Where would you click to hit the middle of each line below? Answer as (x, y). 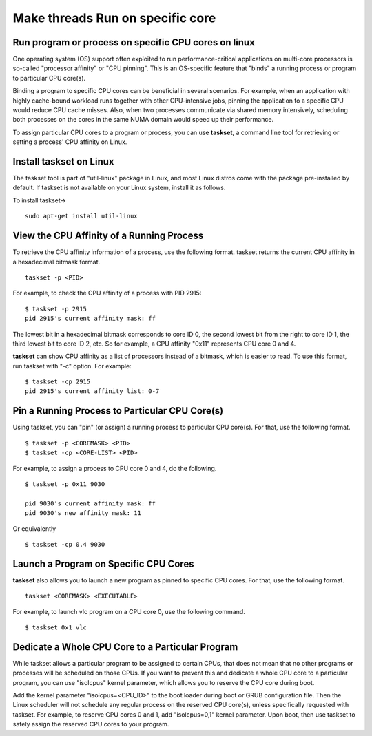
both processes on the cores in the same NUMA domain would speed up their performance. (143, 120)
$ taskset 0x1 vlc (56, 627)
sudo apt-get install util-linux (81, 216)
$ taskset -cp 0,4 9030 (65, 544)
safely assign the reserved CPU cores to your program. (91, 724)
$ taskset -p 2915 (56, 309)
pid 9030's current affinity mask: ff (91, 503)
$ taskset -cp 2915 (58, 382)
